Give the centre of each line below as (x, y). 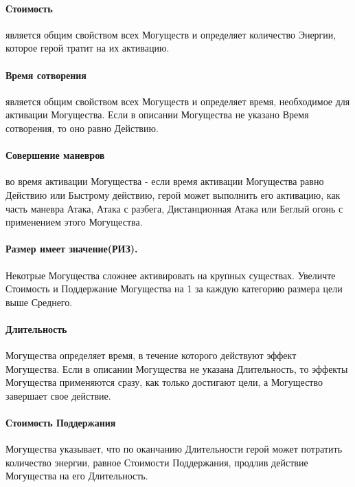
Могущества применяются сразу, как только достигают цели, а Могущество (164, 382)
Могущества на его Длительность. (77, 476)
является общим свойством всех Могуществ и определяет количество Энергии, (171, 34)
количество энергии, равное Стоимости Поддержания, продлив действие (157, 462)
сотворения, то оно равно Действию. (82, 128)
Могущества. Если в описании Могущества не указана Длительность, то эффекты (177, 368)
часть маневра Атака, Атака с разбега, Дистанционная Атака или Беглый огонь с (174, 208)
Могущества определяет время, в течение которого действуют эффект (151, 355)
